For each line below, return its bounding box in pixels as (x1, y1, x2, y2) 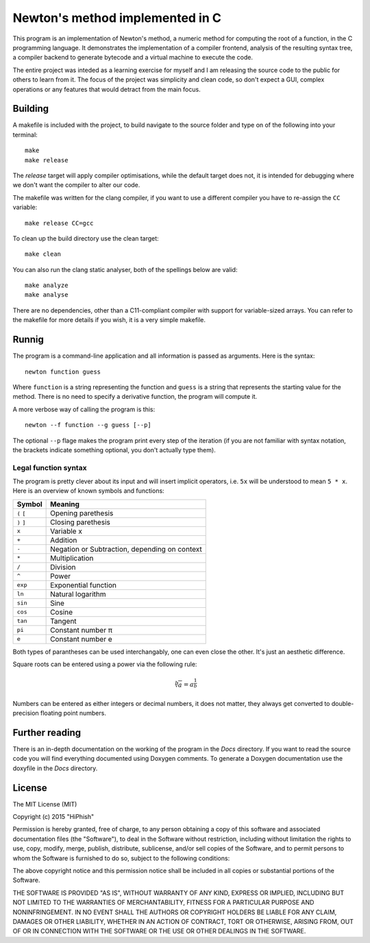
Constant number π (50, 625, 113, 635)
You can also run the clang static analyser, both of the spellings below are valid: (12, 265, 238, 273)
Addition (50, 535, 77, 545)
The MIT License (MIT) (12, 800, 77, 808)
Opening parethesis (50, 508, 114, 517)
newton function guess (25, 367, 101, 376)
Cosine (50, 607, 73, 617)
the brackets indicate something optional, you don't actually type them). (12, 445, 216, 454)
